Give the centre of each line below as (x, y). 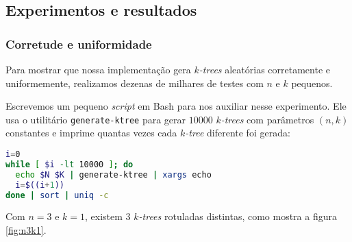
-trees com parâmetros (267, 119)
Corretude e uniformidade (79, 44)
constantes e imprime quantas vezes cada (91, 133)
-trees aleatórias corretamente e (264, 69)
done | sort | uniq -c (57, 195)
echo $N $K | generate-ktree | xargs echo (113, 174)
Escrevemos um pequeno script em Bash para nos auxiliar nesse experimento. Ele (176, 106)
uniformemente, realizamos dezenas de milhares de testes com (135, 83)
